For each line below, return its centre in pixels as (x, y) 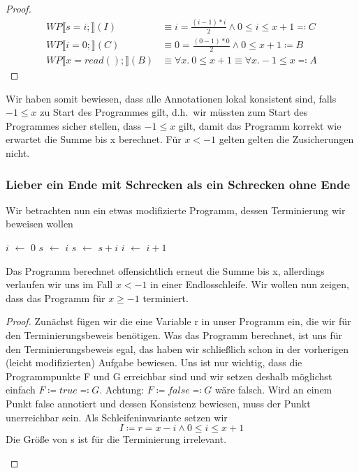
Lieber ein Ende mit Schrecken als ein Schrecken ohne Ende (178, 184)
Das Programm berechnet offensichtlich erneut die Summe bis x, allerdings (165, 270)
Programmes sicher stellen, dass (73, 125)
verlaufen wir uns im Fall (59, 284)
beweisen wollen (39, 224)
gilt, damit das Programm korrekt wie (260, 125)
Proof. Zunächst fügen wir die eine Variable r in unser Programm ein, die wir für (178, 321)
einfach (21, 390)
